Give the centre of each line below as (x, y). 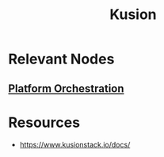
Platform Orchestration (66, 88)
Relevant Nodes (61, 59)
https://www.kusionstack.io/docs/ (75, 144)
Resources (44, 123)
